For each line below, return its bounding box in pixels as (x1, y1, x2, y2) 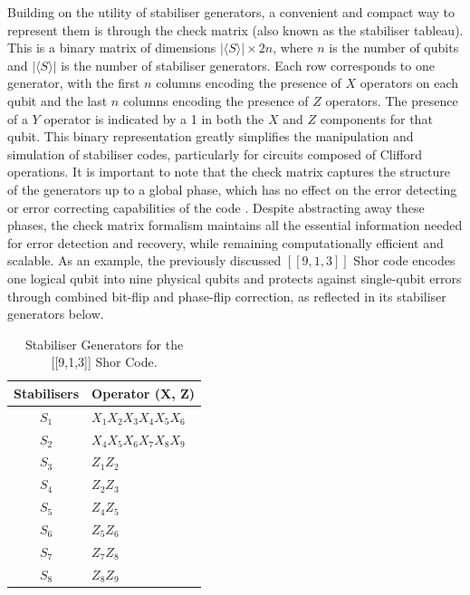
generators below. (7, 304, 104, 323)
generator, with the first (7, 73, 140, 92)
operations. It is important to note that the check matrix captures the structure (7, 162, 450, 181)
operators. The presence (325, 91, 458, 110)
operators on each (360, 73, 459, 92)
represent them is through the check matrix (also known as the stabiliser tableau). (7, 20, 464, 39)
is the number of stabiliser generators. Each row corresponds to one (61, 55, 435, 74)
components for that (320, 109, 433, 128)
